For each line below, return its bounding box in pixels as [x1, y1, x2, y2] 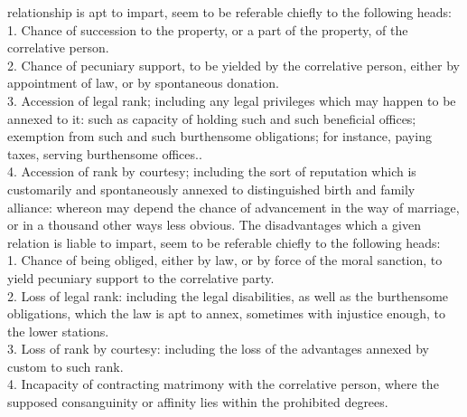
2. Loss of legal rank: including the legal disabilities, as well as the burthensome [7, 286, 449, 305]
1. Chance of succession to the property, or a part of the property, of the [7, 20, 408, 39]
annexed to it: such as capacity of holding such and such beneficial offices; [7, 109, 416, 128]
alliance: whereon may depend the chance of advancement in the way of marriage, [7, 197, 460, 216]
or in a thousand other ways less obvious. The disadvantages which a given [7, 215, 421, 234]
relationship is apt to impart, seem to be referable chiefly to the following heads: [7, 3, 453, 21]
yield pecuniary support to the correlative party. [7, 268, 275, 287]
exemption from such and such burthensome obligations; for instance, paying [7, 127, 432, 146]
